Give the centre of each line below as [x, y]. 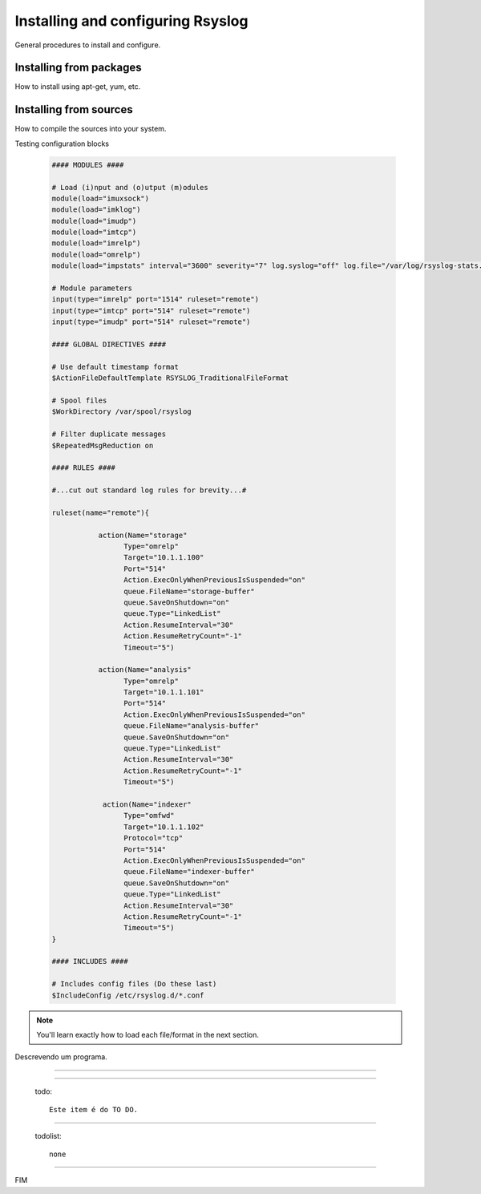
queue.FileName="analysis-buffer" [191, 726]
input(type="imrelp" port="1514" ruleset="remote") [156, 300]
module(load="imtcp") [94, 232]
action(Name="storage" [143, 535]
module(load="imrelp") [96, 243]
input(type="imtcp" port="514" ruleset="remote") [151, 310]
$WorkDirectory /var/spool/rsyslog [121, 412]
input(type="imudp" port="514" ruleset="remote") [151, 322]
